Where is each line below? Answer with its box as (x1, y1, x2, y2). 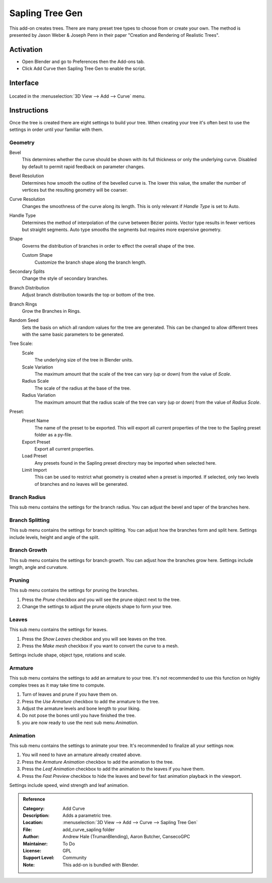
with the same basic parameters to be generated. (22, 331, 124, 337)
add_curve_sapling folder (62, 826, 115, 833)
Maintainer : (23, 841, 48, 847)
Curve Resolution (9, 196, 45, 202)
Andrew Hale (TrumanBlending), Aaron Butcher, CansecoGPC (62, 834, 190, 840)
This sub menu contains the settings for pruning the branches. (9, 587, 139, 594)
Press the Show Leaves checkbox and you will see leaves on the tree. (22, 636, 167, 642)
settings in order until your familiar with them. (9, 126, 103, 132)
